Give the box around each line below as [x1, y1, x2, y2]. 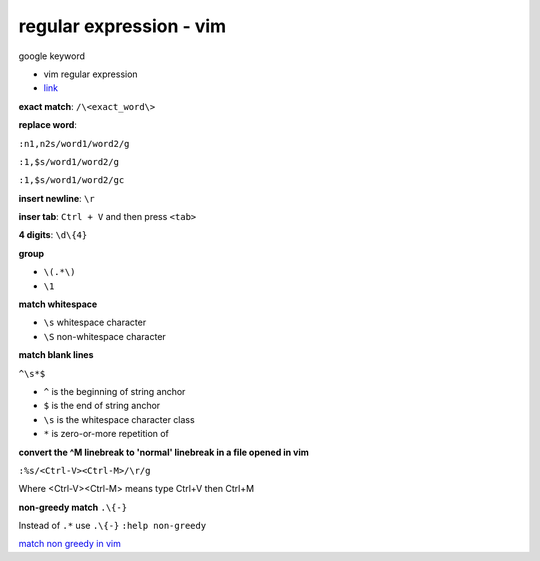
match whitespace [18, 298, 98, 310]
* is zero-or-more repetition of [43, 428, 170, 440]
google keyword [18, 50, 85, 62]
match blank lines [18, 349, 94, 361]
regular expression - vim [18, 15, 227, 37]
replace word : [18, 119, 77, 131]
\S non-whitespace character [43, 330, 167, 342]
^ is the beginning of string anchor [43, 385, 186, 397]
